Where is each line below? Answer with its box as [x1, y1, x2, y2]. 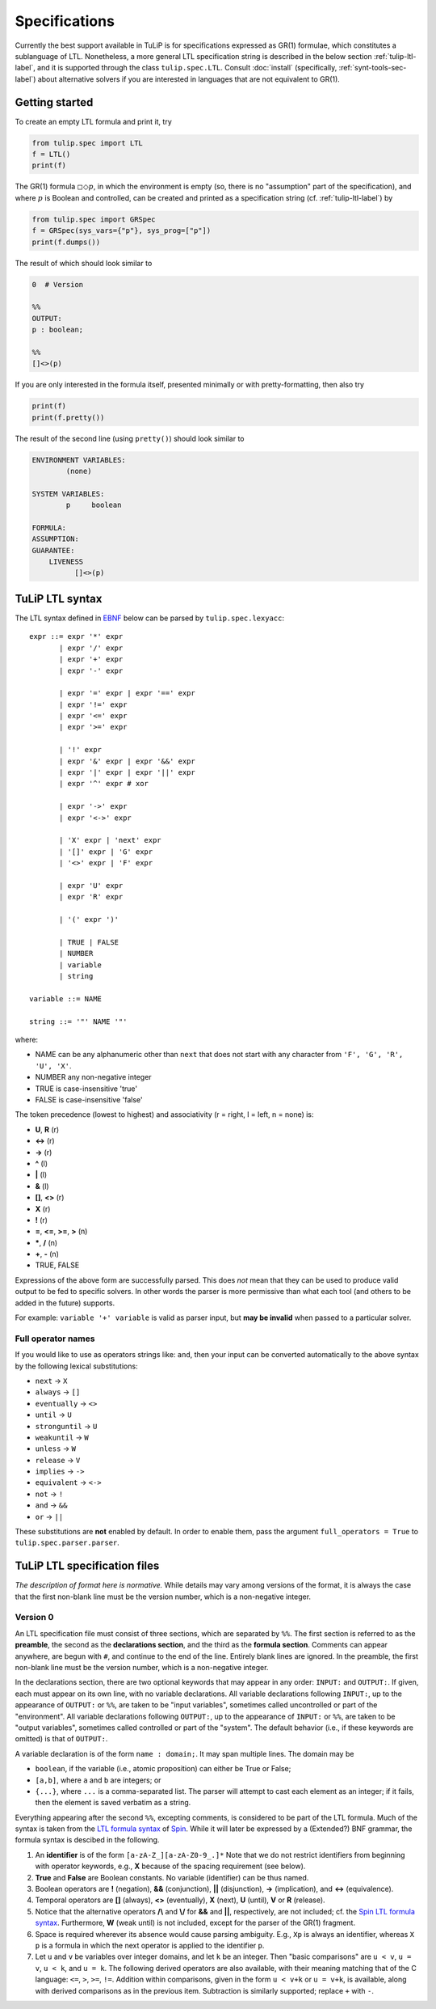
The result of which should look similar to [15, 258, 153, 268]
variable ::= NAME [29, 994, 103, 1003]
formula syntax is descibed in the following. [15, 1835, 160, 1845]
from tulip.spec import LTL [31, 138, 143, 147]
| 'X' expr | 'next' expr [59, 835, 161, 845]
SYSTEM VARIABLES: [31, 489, 105, 498]
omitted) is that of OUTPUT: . [15, 1734, 108, 1744]
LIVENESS [48, 557, 84, 566]
